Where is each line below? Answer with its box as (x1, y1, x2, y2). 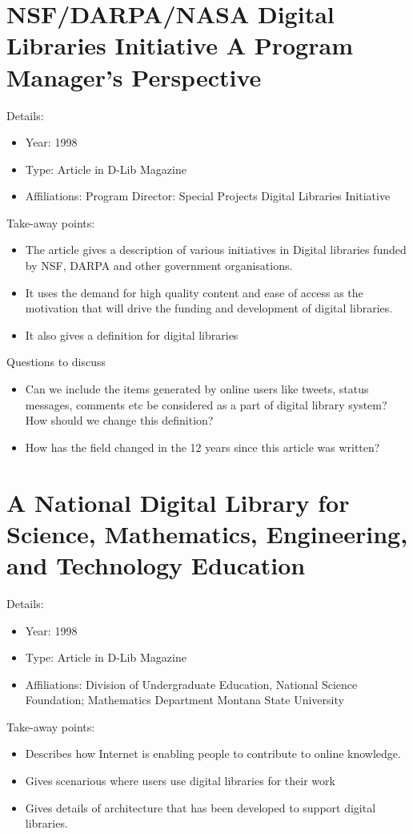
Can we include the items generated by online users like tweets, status (25, 381, 369, 397)
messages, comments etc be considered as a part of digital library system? (25, 396, 387, 413)
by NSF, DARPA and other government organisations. (25, 257, 293, 274)
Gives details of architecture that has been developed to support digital (25, 799, 376, 816)
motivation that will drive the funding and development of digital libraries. (25, 300, 393, 316)
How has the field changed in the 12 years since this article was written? (25, 438, 380, 455)
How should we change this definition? (25, 412, 214, 429)
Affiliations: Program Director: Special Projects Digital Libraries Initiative (25, 187, 391, 204)
